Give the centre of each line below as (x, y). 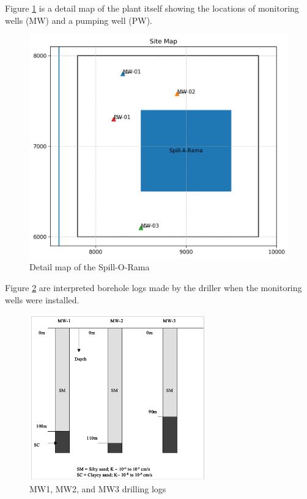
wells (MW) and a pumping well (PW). (79, 20)
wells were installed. (42, 299)
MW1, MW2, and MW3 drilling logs (98, 489)
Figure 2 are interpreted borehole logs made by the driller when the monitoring (153, 287)
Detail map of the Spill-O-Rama (90, 267)
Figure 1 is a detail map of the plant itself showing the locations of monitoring (152, 8)
